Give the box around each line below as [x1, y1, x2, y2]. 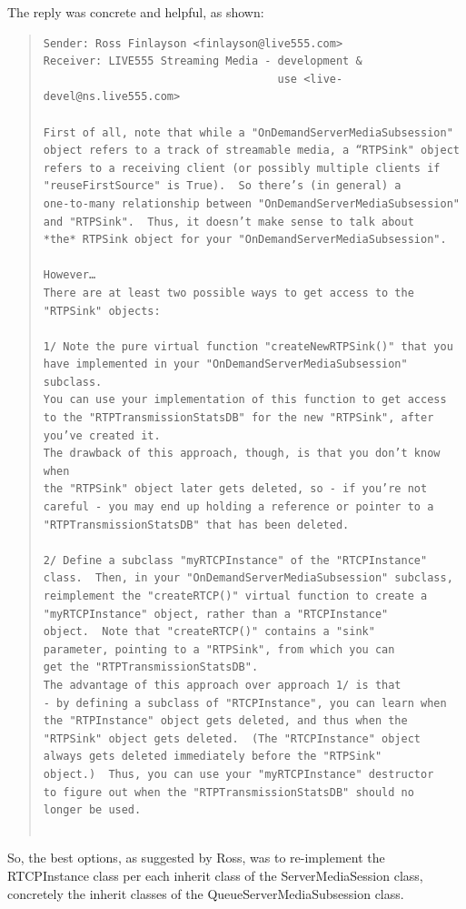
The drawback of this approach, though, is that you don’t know [43, 447, 441, 460]
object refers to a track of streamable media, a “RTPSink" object [43, 144, 460, 157]
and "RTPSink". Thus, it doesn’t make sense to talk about [43, 215, 414, 228]
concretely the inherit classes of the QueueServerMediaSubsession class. [7, 884, 404, 903]
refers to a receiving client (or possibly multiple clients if [43, 161, 441, 175]
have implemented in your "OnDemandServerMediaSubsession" [43, 358, 408, 371]
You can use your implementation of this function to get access [43, 393, 447, 407]
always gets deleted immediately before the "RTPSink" [43, 750, 382, 763]
